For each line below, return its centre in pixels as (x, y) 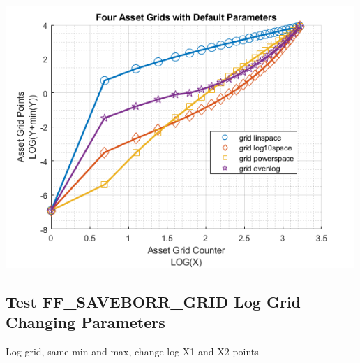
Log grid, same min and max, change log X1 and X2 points (132, 351)
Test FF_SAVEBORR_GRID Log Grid (153, 301)
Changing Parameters (85, 322)
